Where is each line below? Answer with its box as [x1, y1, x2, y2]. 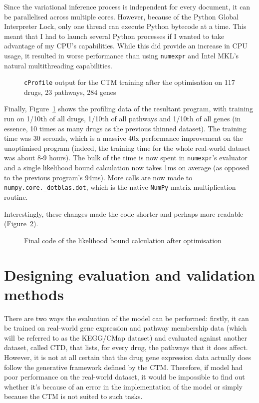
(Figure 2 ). [4, 218, 38, 229]
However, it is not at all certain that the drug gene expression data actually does [4, 352, 252, 362]
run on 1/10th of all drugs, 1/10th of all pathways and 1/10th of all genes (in [4, 113, 241, 124]
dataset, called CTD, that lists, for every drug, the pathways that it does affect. [4, 342, 248, 353]
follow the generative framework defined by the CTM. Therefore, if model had [4, 362, 243, 372]
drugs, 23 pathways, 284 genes [24, 86, 116, 97]
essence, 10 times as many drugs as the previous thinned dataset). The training [4, 123, 247, 133]
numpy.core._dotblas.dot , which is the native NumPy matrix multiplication [4, 182, 236, 192]
